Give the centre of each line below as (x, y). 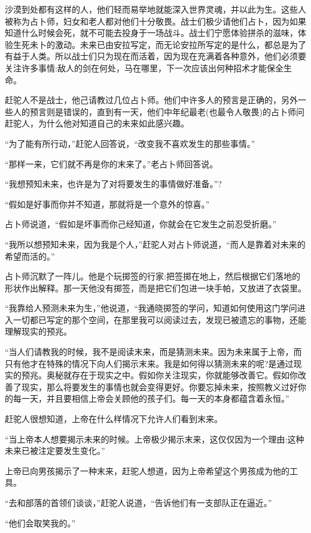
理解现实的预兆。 (38, 331)
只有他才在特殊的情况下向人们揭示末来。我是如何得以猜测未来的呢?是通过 (149, 363)
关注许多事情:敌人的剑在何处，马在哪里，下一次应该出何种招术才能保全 (144, 67)
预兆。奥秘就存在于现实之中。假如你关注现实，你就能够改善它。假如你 (159, 375)
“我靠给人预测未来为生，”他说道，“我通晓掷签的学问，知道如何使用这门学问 (151, 308)
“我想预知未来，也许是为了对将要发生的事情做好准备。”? (113, 184)
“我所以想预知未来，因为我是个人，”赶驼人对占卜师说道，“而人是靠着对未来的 (155, 244)
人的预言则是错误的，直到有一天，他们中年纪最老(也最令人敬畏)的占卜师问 (158, 111)
